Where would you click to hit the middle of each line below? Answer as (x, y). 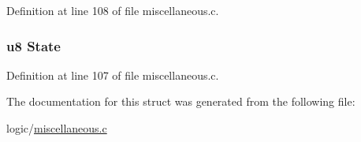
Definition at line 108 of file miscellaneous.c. (113, 10)
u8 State (33, 45)
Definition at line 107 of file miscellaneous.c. (113, 75)
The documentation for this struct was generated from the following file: (181, 101)
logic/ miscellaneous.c (57, 128)
